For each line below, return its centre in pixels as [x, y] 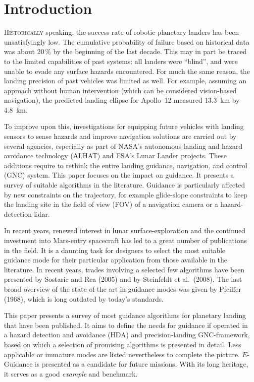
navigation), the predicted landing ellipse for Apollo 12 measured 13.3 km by [122, 100]
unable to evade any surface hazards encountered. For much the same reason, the [127, 71]
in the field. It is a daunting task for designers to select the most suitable [115, 250]
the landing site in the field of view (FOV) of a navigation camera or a [111, 204]
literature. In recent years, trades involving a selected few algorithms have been [124, 269]
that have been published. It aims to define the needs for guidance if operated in [126, 325]
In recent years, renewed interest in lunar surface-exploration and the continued [125, 230]
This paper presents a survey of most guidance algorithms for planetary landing [125, 315]
